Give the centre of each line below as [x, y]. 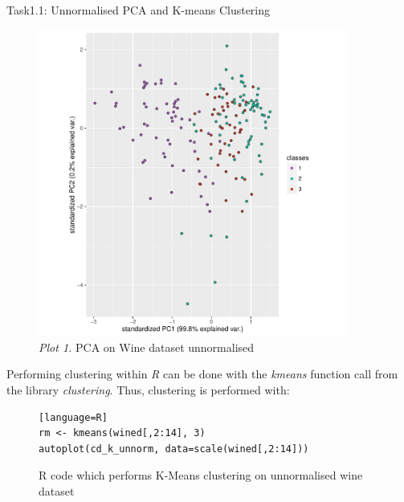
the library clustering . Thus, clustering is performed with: [148, 389]
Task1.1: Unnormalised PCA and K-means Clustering [139, 10]
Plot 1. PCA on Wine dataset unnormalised [147, 347]
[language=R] [73, 417]
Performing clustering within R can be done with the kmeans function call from [202, 374]
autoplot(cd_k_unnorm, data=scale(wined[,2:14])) [174, 449]
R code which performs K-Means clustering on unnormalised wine [201, 475]
